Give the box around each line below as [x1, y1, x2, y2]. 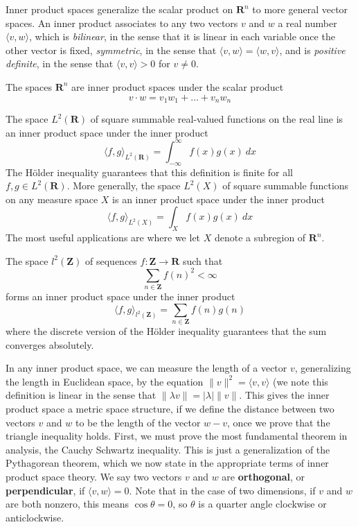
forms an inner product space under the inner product [6, 289, 235, 304]
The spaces [6, 79, 53, 94]
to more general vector [252, 2, 348, 16]
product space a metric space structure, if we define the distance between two [6, 401, 334, 415]
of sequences [85, 253, 137, 268]
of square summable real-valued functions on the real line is [90, 112, 343, 126]
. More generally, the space [66, 178, 181, 193]
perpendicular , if [6, 483, 85, 497]
